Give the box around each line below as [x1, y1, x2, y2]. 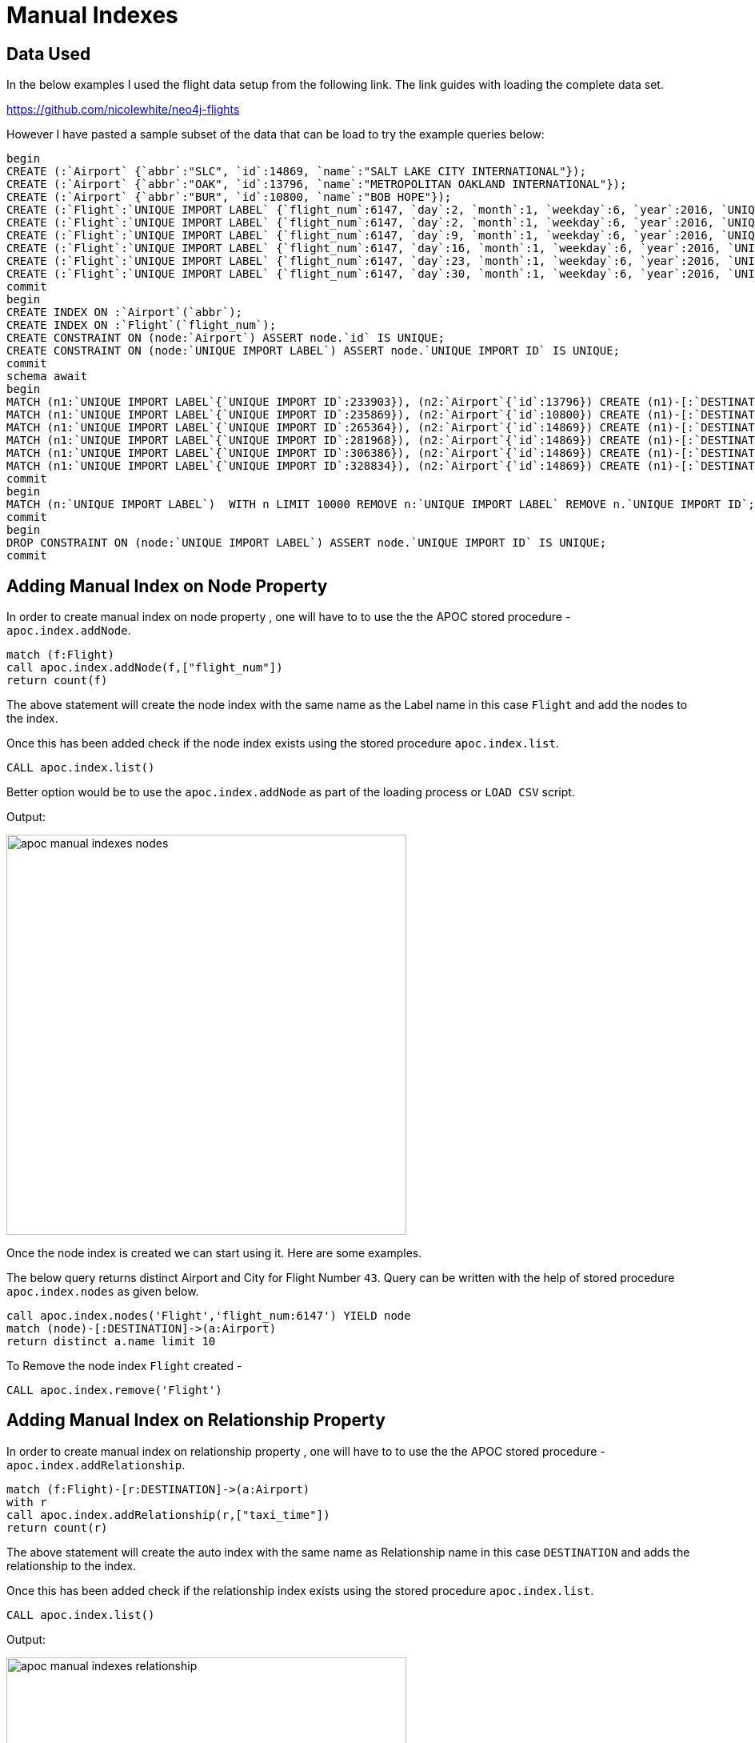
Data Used [6, 43, 91, 64]
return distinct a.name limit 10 [6, 1335, 216, 1348]
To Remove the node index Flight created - [6, 1359, 242, 1373]
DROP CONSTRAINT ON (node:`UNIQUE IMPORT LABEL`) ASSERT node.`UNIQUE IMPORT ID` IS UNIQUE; [6, 536, 607, 550]
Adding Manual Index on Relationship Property [6, 1410, 385, 1431]
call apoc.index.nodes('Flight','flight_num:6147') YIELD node [6, 1309, 411, 1323]
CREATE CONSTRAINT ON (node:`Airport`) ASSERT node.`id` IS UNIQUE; [6, 331, 445, 345]
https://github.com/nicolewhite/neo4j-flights [6, 102, 240, 117]
